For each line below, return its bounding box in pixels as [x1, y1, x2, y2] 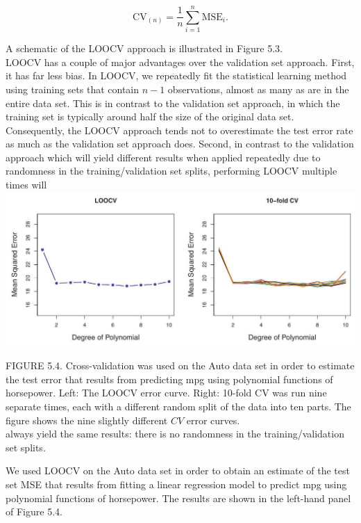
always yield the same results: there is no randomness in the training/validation [6, 426, 344, 441]
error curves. [186, 412, 240, 427]
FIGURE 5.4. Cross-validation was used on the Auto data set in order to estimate [6, 358, 355, 373]
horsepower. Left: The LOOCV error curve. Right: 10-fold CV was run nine [6, 385, 327, 400]
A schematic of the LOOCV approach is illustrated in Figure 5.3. [6, 41, 283, 56]
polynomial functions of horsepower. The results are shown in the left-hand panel [6, 490, 351, 505]
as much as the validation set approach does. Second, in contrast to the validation [6, 136, 354, 151]
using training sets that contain [6, 81, 140, 96]
